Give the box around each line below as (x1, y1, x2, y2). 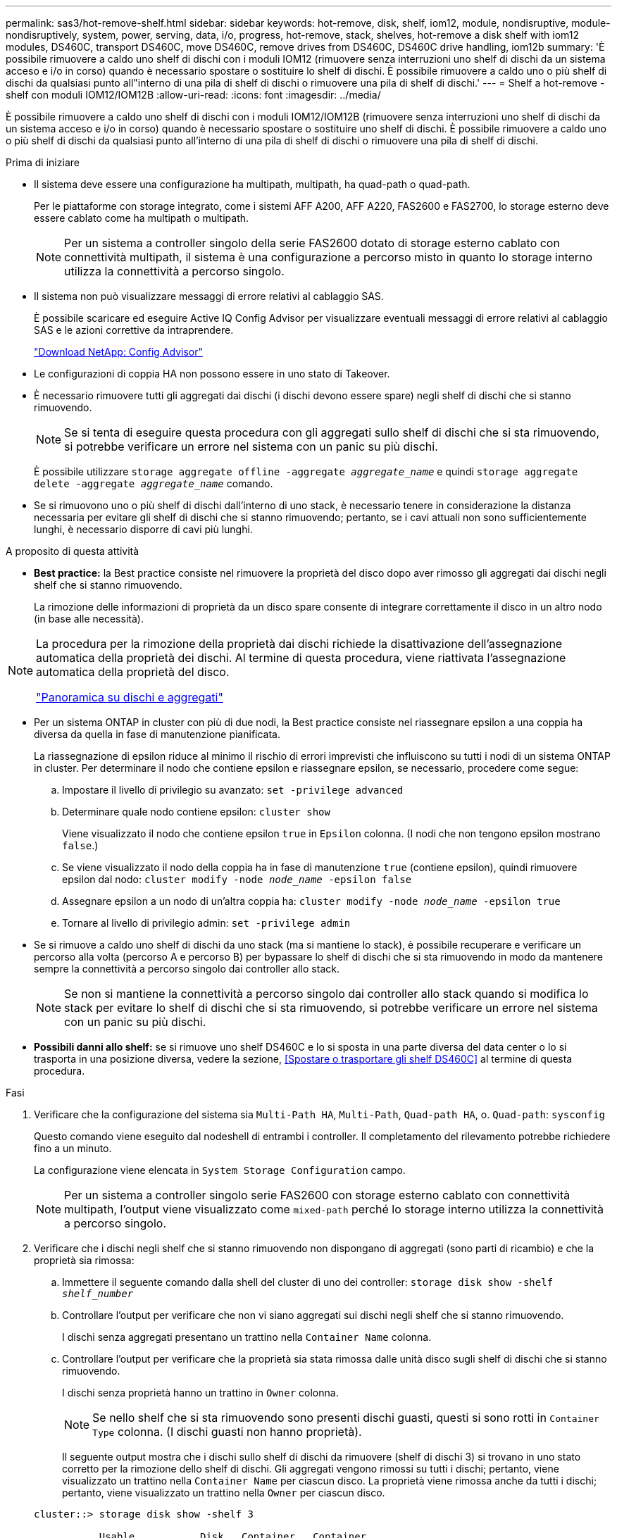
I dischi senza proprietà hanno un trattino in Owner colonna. (62, 1387, 339, 1399)
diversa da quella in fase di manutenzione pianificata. (34, 728, 280, 740)
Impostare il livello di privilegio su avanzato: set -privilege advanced (62, 784, 404, 796)
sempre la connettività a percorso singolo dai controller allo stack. (34, 963, 339, 975)
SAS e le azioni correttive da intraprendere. (34, 324, 234, 336)
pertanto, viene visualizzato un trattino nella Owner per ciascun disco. (62, 1487, 385, 1499)
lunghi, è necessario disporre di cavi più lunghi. (34, 523, 253, 535)
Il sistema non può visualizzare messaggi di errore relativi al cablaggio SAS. (34, 290, 384, 302)
